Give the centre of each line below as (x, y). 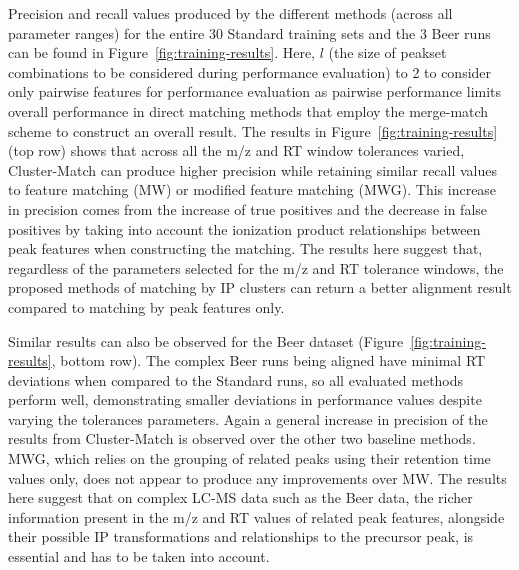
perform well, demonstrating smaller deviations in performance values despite (245, 399)
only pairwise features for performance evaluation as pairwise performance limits (255, 91)
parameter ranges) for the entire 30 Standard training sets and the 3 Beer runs (249, 32)
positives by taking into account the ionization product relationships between (244, 228)
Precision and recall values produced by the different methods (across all (230, 13)
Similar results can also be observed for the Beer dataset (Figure (206, 340)
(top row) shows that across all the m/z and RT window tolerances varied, (236, 150)
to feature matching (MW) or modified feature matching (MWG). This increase (252, 189)
